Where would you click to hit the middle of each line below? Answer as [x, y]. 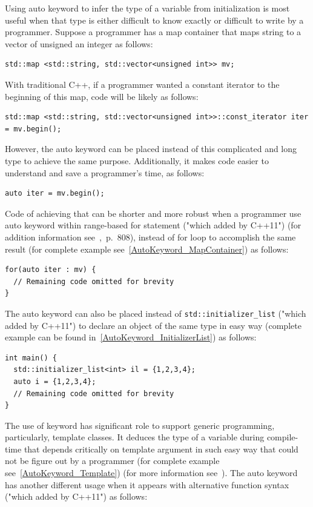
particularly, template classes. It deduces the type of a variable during [135, 437]
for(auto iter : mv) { [51, 270]
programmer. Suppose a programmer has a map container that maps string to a [153, 32]
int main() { [31, 358]
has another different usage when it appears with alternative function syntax [147, 484]
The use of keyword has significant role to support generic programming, [140, 425]
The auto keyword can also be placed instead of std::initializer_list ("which [156, 313]
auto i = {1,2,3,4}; [55, 381]
